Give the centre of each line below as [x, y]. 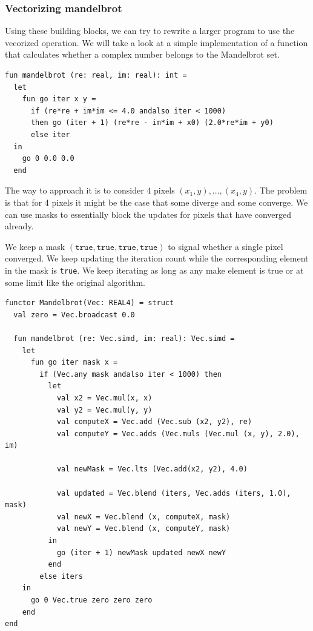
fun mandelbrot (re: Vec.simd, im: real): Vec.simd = [124, 338]
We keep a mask [35, 246]
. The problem [281, 190]
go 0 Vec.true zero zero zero [91, 600]
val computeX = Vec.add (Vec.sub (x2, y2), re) [154, 422]
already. [19, 226]
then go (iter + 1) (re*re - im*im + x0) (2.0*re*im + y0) [152, 123]
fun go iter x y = [59, 99]
